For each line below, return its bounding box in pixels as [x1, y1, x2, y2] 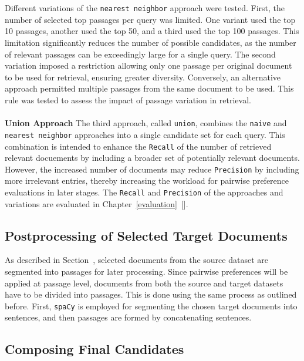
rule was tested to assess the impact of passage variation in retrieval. [5, 94, 251, 106]
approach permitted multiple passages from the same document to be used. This [5, 82, 294, 95]
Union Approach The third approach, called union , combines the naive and [5, 117, 287, 129]
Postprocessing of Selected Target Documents [5, 226, 288, 244]
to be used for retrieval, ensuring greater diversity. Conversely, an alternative [5, 70, 281, 83]
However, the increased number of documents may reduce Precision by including [5, 163, 299, 175]
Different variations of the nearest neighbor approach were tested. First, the [5, 2, 285, 14]
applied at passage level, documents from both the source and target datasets [5, 276, 283, 289]
